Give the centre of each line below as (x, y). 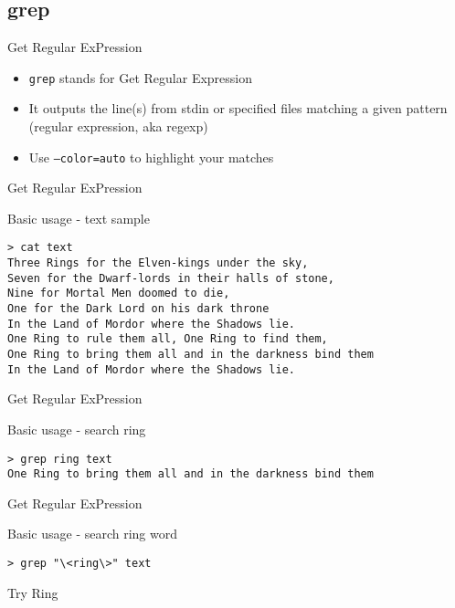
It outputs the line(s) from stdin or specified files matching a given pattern (238, 108)
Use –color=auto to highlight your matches (151, 157)
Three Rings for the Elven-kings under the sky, (158, 263)
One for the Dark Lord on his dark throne (138, 309)
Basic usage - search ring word (93, 534)
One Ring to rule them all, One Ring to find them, (168, 339)
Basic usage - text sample (79, 218)
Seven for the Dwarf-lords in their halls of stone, (171, 278)
